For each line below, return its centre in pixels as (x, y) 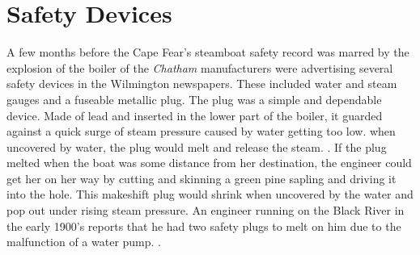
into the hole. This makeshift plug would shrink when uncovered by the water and (210, 194)
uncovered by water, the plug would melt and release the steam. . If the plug (197, 146)
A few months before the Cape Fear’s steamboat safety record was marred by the (208, 52)
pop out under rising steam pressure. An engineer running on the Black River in (206, 210)
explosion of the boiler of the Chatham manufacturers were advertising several (200, 67)
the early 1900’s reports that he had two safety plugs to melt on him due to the (204, 226)
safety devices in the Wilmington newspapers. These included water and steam (202, 84)
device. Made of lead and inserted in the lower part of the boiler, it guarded (195, 115)
